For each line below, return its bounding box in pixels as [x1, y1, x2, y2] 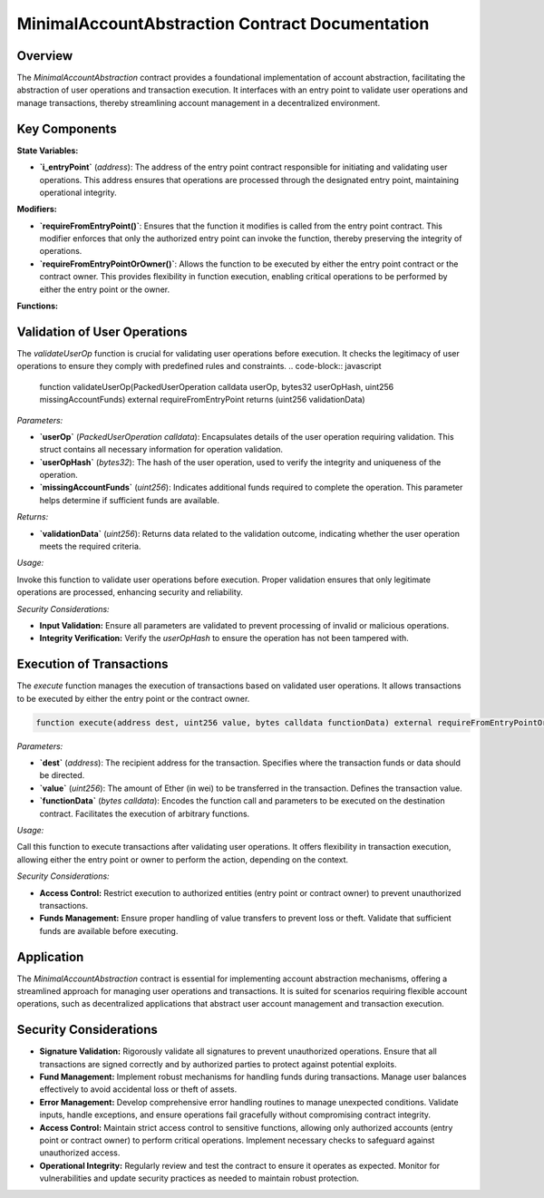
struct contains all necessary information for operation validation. [39, 444, 284, 455]
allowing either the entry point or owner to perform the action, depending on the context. [16, 853, 349, 865]
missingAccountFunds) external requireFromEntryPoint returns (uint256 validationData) [39, 394, 366, 405]
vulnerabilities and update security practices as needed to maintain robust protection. [39, 1173, 360, 1183]
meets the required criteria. [39, 541, 141, 552]
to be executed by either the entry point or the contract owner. [16, 693, 250, 704]
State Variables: [16, 145, 79, 156]
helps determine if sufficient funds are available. [39, 494, 220, 505]
